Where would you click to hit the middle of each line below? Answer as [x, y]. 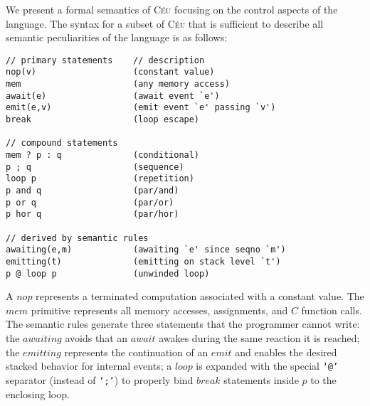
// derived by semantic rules [77, 238]
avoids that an [96, 338]
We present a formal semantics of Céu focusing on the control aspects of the [172, 9]
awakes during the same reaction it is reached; [259, 338]
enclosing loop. [38, 394]
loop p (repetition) [100, 179]
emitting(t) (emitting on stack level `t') [143, 261]
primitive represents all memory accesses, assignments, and [159, 310]
